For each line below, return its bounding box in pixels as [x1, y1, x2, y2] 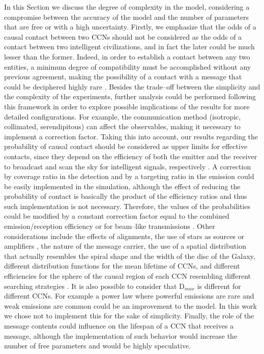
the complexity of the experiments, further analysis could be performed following [4, 91, 256, 102]
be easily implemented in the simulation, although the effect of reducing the [4, 181, 241, 191]
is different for [197, 280, 241, 291]
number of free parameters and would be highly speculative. [4, 340, 191, 351]
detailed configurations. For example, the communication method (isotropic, [4, 111, 241, 122]
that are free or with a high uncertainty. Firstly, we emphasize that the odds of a [4, 21, 256, 32]
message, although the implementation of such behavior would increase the [4, 330, 238, 341]
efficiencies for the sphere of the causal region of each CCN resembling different [4, 271, 251, 281]
